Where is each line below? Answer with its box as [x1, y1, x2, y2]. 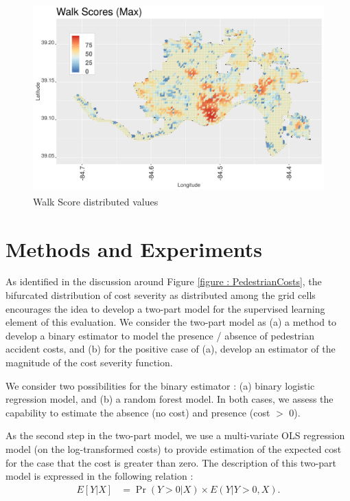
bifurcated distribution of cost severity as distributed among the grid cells [5, 288, 316, 302]
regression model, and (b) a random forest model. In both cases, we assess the [5, 392, 334, 406]
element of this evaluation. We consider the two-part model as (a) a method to [5, 315, 337, 329]
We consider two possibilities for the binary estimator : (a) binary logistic [5, 378, 315, 392]
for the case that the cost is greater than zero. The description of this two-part [5, 455, 337, 469]
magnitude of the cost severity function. [5, 355, 173, 370]
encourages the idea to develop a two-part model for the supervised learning [5, 301, 325, 315]
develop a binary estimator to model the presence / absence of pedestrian [5, 328, 314, 342]
